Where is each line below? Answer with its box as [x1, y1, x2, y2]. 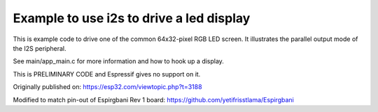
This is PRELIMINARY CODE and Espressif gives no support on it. [13, 70, 201, 78]
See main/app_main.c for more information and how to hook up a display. [13, 57, 224, 65]
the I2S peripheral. [13, 44, 66, 52]
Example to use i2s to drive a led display [13, 10, 251, 26]
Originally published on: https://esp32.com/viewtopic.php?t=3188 [13, 83, 202, 91]
